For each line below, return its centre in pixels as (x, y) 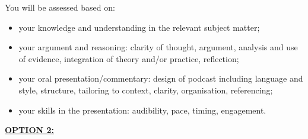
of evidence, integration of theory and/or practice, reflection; (129, 58)
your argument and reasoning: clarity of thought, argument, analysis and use (158, 47)
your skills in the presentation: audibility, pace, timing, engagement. (142, 110)
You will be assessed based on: (60, 7)
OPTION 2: (29, 130)
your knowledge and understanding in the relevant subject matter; (139, 27)
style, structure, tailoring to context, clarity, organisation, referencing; (146, 90)
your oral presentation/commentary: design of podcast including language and (161, 78)
